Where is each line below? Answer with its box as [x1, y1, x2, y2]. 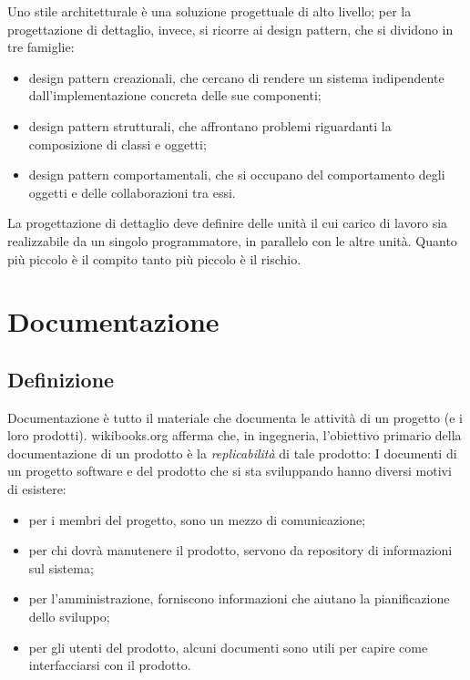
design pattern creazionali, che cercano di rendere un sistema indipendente [28, 67, 444, 87]
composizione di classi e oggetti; [28, 134, 207, 153]
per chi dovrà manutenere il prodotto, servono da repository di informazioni [28, 541, 453, 560]
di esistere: [7, 479, 66, 499]
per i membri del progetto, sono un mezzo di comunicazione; [28, 510, 366, 529]
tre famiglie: [7, 37, 75, 57]
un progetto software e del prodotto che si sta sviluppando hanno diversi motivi [7, 461, 452, 480]
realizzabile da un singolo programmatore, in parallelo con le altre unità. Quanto [7, 231, 457, 250]
